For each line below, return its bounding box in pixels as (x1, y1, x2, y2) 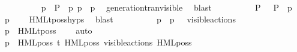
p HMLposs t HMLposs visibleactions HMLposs (4, 35, 192, 48)
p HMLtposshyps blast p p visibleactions (4, 12, 236, 25)
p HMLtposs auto (4, 24, 92, 37)
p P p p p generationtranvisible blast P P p (41, 1, 292, 13)
